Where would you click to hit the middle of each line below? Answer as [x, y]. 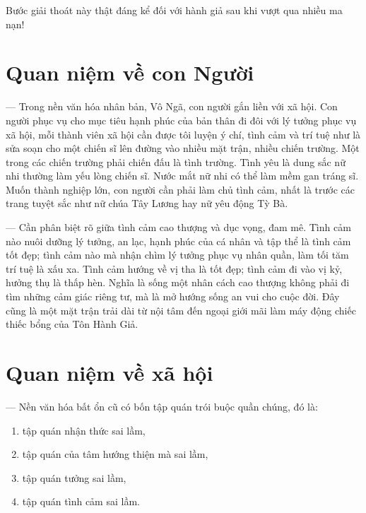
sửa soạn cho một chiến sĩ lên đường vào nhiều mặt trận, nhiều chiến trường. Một [183, 148]
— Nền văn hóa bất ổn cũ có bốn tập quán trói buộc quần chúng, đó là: [162, 406]
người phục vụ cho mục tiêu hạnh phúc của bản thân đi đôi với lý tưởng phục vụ [181, 120]
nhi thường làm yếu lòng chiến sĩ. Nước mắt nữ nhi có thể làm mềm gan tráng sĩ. [182, 176]
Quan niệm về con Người [130, 72]
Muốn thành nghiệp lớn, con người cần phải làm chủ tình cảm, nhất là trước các [180, 189]
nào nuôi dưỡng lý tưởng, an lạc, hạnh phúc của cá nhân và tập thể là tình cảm [178, 241]
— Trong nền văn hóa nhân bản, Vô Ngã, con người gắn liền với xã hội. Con [172, 106]
